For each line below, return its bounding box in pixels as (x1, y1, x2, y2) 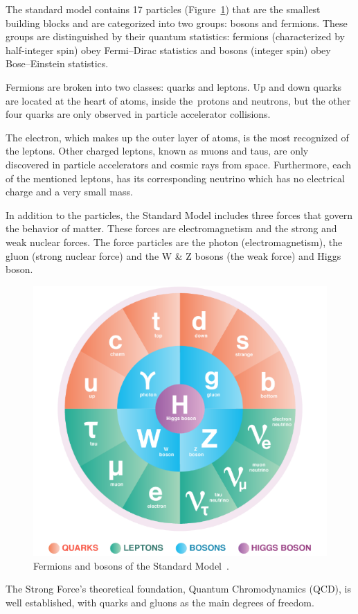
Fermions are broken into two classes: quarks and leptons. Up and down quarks (6, 79, 342, 94)
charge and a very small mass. (6, 184, 133, 199)
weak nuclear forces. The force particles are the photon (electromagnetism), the (6, 234, 343, 249)
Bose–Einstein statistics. (6, 56, 109, 71)
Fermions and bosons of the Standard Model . (33, 558, 229, 572)
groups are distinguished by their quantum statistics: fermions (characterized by (6, 29, 346, 44)
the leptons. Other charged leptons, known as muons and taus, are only (6, 143, 309, 158)
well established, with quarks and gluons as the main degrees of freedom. (6, 595, 314, 609)
